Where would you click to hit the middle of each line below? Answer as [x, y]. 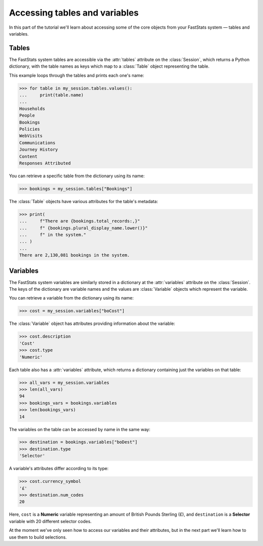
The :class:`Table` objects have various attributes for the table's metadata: [84, 201]
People [27, 115]
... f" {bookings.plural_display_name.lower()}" [84, 228]
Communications [37, 143]
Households [32, 109]
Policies [30, 129]
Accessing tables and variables [74, 13]
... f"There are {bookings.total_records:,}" [80, 221]
